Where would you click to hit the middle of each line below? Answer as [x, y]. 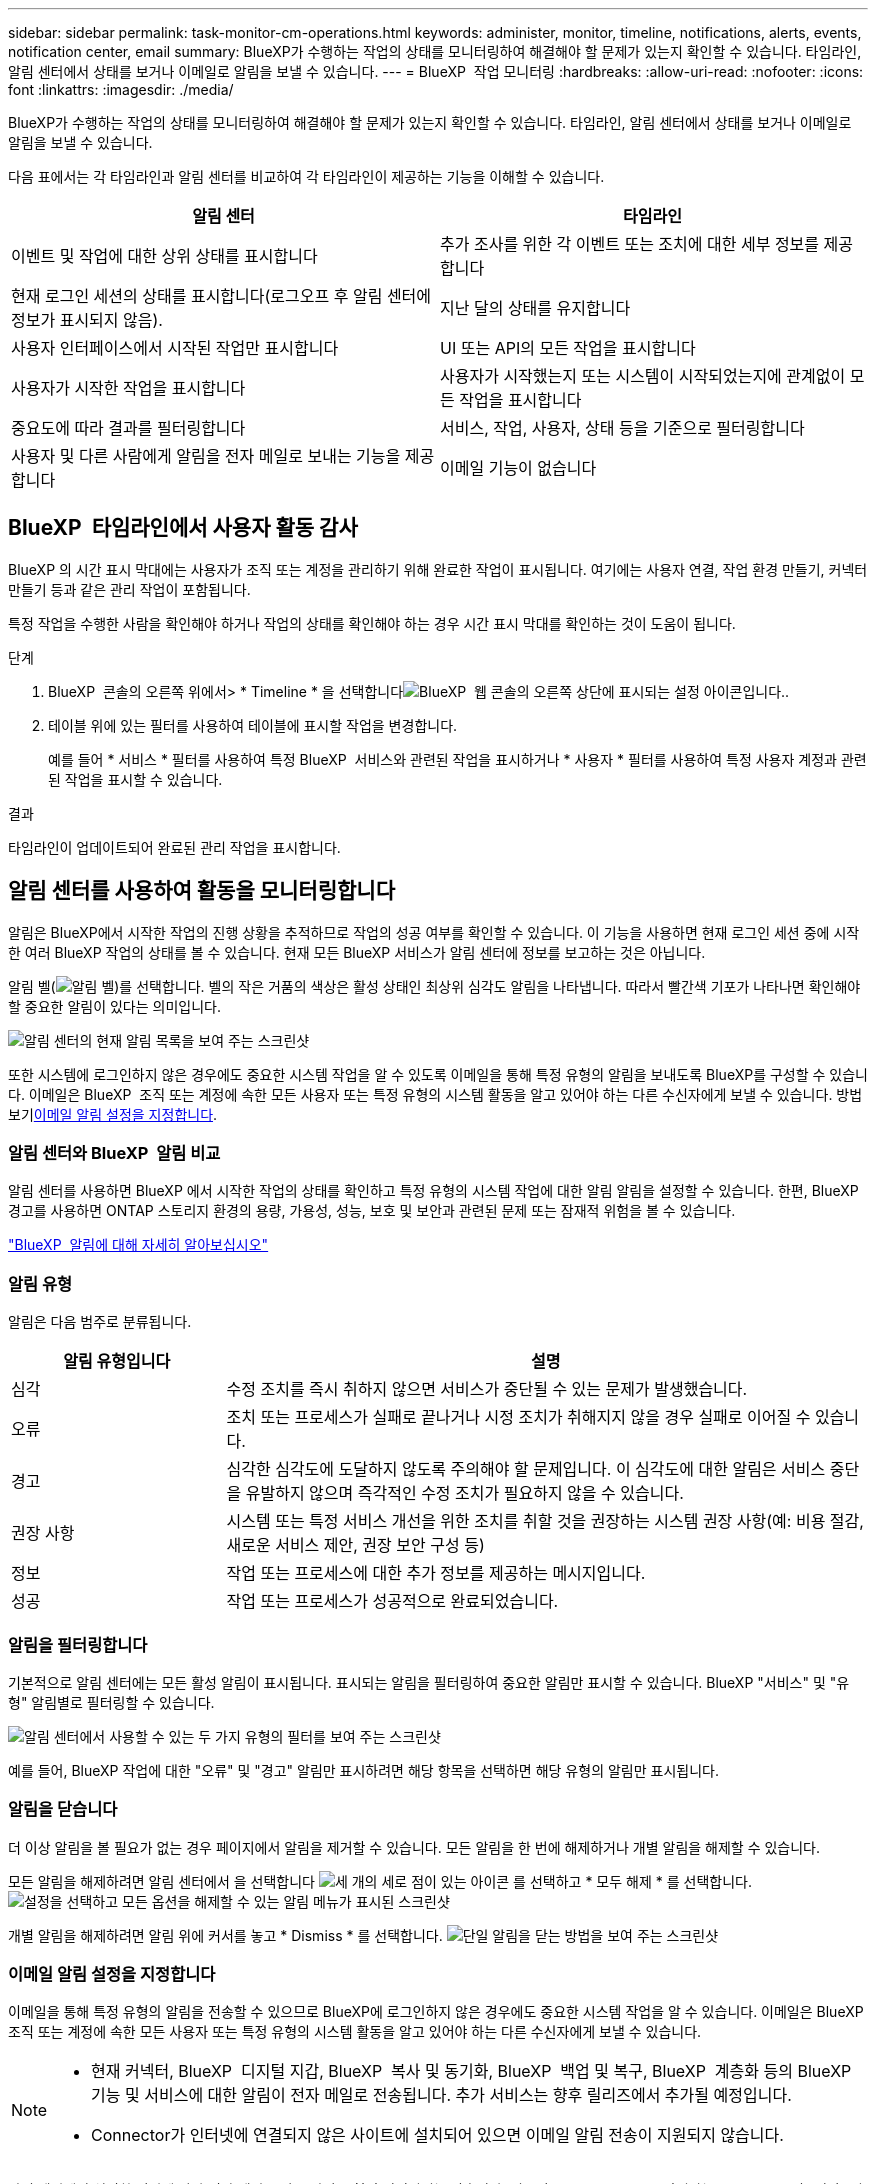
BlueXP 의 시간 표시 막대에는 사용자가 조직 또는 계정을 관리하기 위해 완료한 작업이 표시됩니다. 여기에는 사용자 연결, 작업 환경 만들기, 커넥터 [438, 569]
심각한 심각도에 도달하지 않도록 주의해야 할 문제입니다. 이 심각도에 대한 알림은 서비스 [526, 1469]
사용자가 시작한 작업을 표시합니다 [128, 388]
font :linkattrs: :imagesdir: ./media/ [121, 89]
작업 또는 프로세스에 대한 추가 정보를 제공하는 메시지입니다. [436, 1573]
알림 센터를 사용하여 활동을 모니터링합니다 [201, 891]
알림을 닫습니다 [63, 1809]
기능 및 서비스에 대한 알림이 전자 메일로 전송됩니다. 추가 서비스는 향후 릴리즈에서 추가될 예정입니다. [441, 2095]
